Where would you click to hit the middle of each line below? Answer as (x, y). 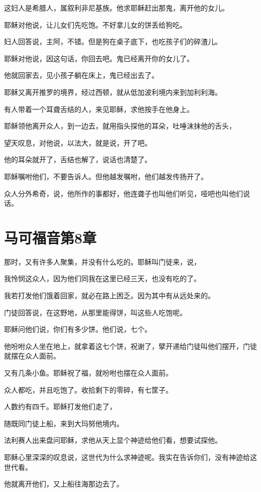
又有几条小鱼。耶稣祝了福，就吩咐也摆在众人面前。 (88, 373)
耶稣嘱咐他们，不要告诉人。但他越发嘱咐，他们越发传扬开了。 (106, 176)
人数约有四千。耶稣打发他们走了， (60, 406)
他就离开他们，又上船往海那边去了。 (64, 484)
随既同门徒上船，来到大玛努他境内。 (64, 423)
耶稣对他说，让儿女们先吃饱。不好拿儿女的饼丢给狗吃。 (95, 24)
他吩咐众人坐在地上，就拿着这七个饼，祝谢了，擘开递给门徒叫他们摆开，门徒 (130, 346)
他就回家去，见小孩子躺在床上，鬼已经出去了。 (81, 75)
